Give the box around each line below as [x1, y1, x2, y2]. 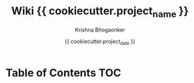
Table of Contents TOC [5, 66, 122, 80]
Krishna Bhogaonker [75, 26, 125, 33]
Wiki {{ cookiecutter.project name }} [11, 4, 189, 20]
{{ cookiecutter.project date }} [65, 38, 135, 46]
